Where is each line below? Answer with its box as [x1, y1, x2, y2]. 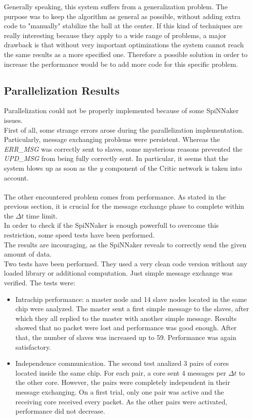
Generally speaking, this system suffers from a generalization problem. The [4, 1, 228, 11]
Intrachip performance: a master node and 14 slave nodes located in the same [15, 294, 247, 304]
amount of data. [4, 249, 52, 259]
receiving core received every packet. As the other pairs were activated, [15, 396, 228, 406]
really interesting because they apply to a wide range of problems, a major [4, 30, 227, 40]
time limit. [26, 210, 58, 220]
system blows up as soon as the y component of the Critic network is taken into [4, 162, 242, 173]
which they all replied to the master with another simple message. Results [15, 313, 237, 323]
